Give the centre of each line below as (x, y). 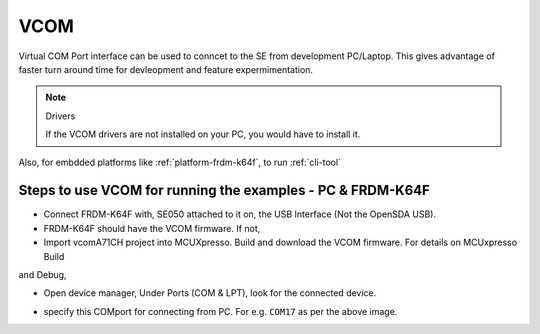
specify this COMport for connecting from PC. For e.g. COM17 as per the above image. (220, 311)
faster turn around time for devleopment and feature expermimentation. (166, 69)
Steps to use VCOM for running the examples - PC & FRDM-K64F (224, 190)
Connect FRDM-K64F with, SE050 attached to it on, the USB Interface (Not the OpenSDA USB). (240, 214)
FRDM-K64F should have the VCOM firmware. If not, (152, 228)
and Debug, (42, 274)
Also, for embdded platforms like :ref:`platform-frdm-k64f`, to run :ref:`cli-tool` (180, 162)
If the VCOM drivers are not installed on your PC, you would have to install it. (203, 134)
